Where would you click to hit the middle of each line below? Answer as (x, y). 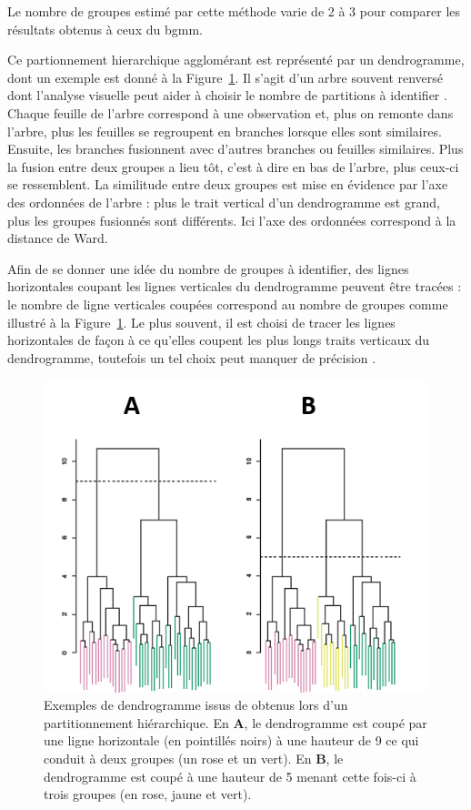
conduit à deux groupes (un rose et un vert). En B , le (194, 758)
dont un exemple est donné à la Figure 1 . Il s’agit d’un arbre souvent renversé (225, 77)
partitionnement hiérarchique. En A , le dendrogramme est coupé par (235, 722)
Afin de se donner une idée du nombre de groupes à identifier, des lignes (208, 268)
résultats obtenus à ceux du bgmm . (105, 29)
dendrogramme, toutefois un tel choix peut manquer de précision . (192, 357)
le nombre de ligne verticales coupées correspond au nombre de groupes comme (228, 304)
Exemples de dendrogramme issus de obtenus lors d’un (196, 705)
